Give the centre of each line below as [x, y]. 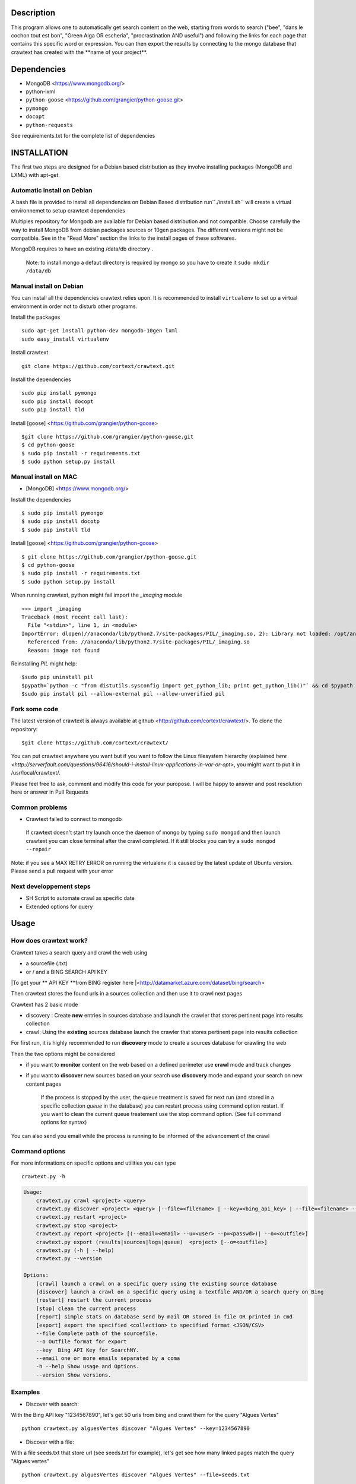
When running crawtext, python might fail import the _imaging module [97, 595]
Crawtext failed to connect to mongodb [74, 819]
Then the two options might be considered [63, 1054]
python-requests [50, 125]
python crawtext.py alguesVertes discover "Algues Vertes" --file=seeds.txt [136, 1475]
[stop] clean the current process [86, 1308]
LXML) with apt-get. [36, 175]
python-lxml [41, 91]
